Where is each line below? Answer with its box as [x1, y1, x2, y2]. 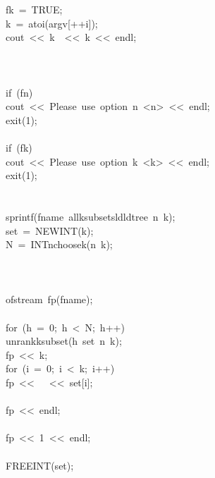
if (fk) [6, 140, 32, 154]
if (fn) [6, 85, 33, 99]
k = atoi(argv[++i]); [6, 16, 98, 30]
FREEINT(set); [6, 458, 74, 472]
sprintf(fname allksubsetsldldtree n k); [6, 209, 176, 223]
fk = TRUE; [6, 2, 63, 16]
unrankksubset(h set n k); [6, 333, 122, 348]
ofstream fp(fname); [6, 292, 93, 307]
